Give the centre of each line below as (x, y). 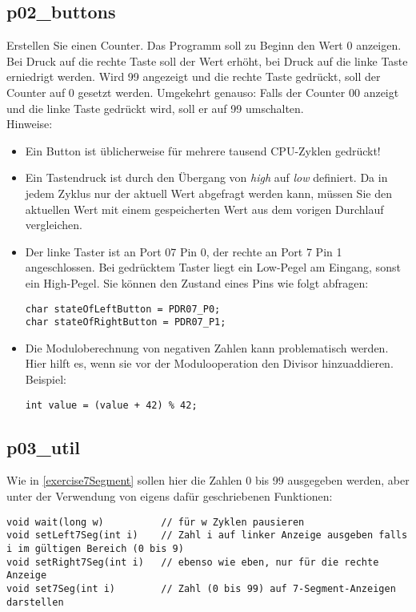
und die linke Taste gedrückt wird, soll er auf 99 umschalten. (155, 108)
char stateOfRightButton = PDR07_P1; (126, 322)
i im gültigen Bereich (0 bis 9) (95, 548)
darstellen (35, 602)
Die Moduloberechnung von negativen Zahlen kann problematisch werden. (207, 347)
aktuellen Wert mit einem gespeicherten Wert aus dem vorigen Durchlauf (204, 209)
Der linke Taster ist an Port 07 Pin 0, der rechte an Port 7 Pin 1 (184, 251)
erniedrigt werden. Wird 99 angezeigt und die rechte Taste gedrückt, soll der (194, 76)
